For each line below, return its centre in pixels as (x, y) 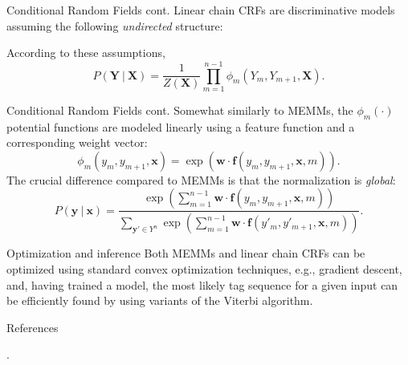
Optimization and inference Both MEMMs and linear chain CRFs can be (186, 253)
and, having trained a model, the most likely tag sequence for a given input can (202, 284)
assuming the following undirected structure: (115, 25)
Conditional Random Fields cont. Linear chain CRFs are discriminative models (201, 10)
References (33, 327)
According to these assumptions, (86, 53)
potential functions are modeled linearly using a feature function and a (181, 126)
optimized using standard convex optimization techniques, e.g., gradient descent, (204, 268)
